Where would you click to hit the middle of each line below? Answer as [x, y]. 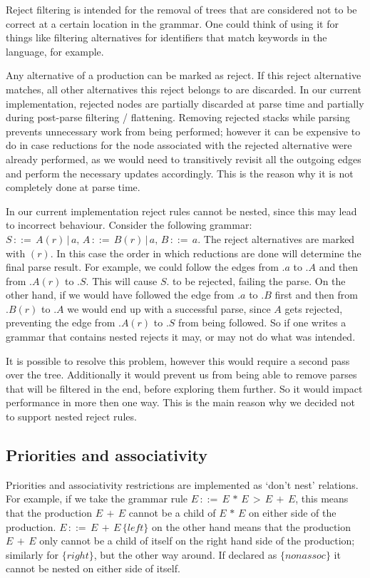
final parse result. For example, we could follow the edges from [142, 267]
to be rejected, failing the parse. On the [259, 280]
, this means [322, 499]
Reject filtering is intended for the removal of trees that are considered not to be [181, 9]
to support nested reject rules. [71, 417]
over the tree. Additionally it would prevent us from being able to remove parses [181, 375]
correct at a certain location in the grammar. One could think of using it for [172, 23]
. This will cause [122, 280]
